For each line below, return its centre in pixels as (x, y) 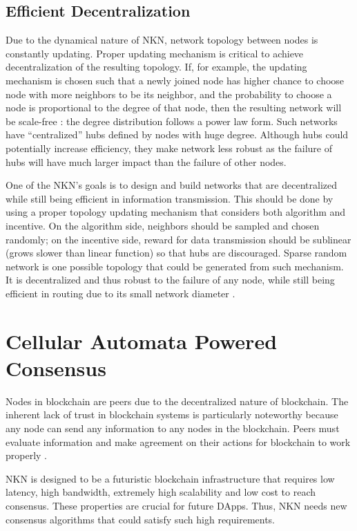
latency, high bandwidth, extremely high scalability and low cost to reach (161, 492)
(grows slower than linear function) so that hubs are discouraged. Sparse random (176, 253)
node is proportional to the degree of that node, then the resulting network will (174, 108)
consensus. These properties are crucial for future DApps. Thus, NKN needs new (176, 505)
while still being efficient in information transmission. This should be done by (170, 198)
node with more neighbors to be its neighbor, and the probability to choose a (169, 94)
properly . (27, 455)
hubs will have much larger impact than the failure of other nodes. (146, 161)
